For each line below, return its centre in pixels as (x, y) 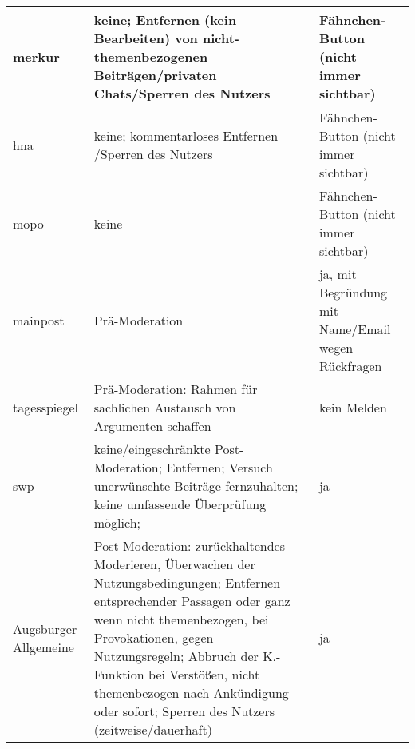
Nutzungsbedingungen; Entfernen (187, 582)
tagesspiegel (45, 407)
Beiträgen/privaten (155, 75)
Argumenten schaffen (152, 426)
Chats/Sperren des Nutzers (182, 93)
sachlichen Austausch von (165, 407)
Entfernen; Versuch (219, 467)
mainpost (39, 320)
